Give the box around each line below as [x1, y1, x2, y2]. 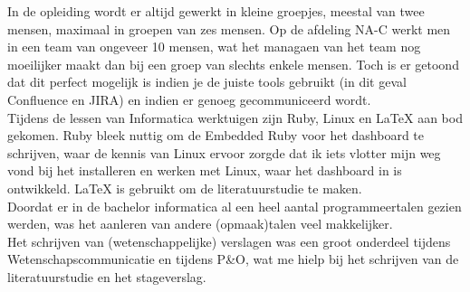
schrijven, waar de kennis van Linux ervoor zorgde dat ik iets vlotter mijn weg [7, 143, 441, 162]
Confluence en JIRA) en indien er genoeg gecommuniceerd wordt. [7, 89, 371, 108]
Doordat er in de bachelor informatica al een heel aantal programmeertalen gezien [7, 196, 462, 215]
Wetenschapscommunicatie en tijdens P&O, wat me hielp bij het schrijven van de [7, 250, 459, 268]
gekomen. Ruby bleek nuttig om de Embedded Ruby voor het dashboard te [7, 126, 425, 145]
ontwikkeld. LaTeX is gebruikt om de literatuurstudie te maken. [7, 178, 362, 197]
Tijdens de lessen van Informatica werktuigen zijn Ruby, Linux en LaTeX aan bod [7, 108, 463, 127]
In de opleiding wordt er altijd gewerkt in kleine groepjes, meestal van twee [7, 2, 425, 20]
